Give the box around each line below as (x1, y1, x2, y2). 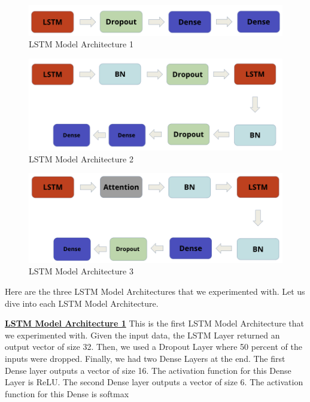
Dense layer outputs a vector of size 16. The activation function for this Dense (5, 364, 291, 376)
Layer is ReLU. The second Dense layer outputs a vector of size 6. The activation (5, 376, 303, 388)
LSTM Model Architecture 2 (29, 152, 133, 165)
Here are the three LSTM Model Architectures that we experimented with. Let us (5, 285, 305, 298)
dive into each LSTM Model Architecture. (5, 297, 159, 309)
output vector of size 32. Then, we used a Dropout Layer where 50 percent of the (5, 340, 302, 353)
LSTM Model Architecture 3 (29, 265, 133, 277)
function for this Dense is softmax (5, 387, 129, 400)
